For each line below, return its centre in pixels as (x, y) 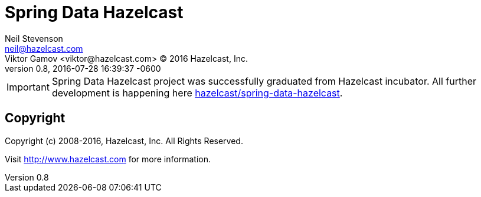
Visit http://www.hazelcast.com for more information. (108, 159)
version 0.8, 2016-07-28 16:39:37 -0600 (83, 68)
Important (28, 87)
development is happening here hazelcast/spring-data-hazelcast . (197, 93)
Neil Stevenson (34, 38)
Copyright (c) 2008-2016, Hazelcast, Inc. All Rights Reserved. (124, 141)
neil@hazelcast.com (44, 48)
